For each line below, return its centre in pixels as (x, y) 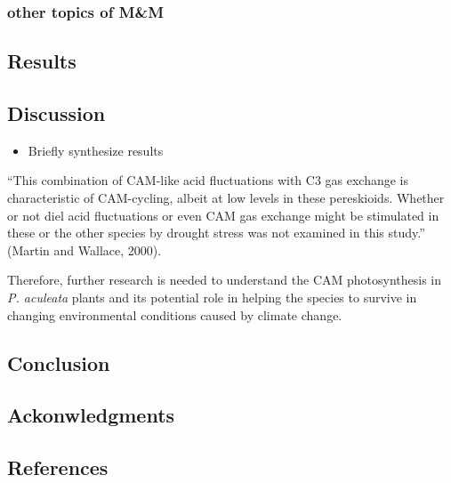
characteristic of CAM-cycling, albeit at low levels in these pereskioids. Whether (226, 198)
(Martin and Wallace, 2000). (85, 250)
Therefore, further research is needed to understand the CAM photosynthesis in (225, 280)
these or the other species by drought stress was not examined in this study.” (216, 233)
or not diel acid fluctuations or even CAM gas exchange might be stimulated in (223, 215)
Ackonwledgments (91, 415)
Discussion (56, 113)
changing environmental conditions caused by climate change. (175, 314)
